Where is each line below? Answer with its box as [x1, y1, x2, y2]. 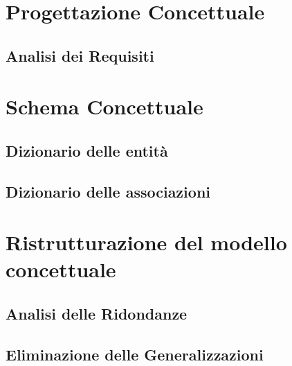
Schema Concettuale [6, 92, 203, 121]
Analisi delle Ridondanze [6, 303, 188, 324]
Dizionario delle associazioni [6, 180, 210, 202]
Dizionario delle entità [6, 139, 168, 161]
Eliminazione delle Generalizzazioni [6, 343, 264, 365]
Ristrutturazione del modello [6, 228, 287, 256]
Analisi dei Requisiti [6, 44, 154, 66]
